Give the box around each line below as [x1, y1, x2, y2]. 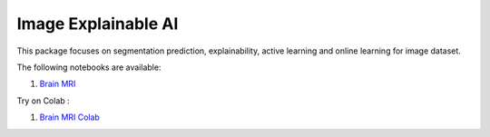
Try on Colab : [16, 95, 70, 106]
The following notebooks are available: [16, 62, 162, 73]
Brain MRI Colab [39, 112, 100, 122]
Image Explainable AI [16, 14, 179, 34]
